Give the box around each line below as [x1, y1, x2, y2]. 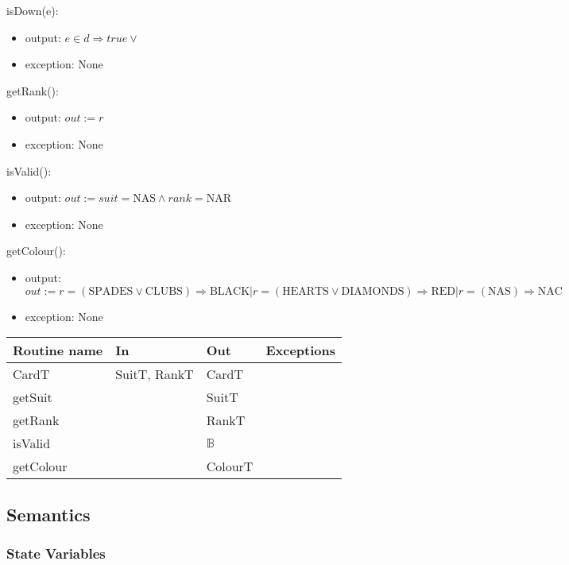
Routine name [13, 341, 103, 360]
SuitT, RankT [115, 365, 194, 384]
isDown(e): [6, 2, 59, 18]
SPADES [88, 285, 134, 297]
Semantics [6, 501, 91, 526]
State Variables [6, 543, 106, 563]
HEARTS [282, 285, 329, 297]
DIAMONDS [341, 285, 404, 297]
